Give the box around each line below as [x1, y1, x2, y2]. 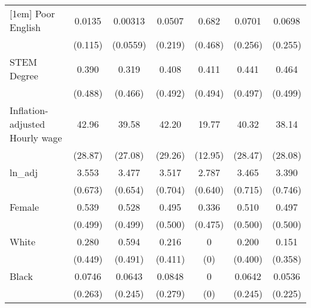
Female [10, 200, 39, 214]
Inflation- [10, 103, 48, 117]
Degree [10, 69, 38, 82]
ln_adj [10, 165, 38, 179]
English [10, 20, 41, 34]
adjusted [10, 117, 45, 131]
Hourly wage [10, 131, 62, 144]
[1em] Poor [10, 7, 55, 20]
